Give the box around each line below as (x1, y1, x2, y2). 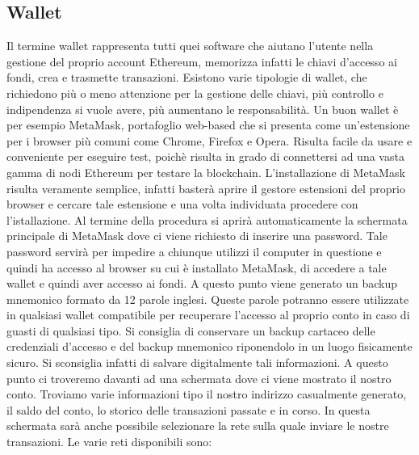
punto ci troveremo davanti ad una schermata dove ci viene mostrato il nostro (6, 369, 392, 386)
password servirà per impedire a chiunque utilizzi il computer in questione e (6, 242, 382, 259)
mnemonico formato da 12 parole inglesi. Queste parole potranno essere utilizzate (6, 290, 409, 307)
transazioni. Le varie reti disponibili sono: (6, 433, 212, 450)
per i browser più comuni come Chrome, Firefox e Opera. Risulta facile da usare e (6, 132, 413, 149)
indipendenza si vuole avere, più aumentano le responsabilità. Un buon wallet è (6, 100, 399, 117)
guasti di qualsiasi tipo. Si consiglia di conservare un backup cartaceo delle (6, 322, 375, 339)
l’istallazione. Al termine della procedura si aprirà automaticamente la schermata (6, 211, 408, 228)
